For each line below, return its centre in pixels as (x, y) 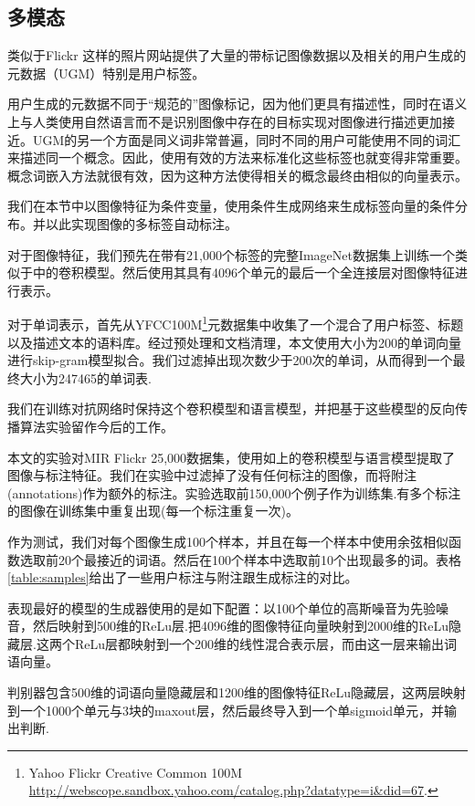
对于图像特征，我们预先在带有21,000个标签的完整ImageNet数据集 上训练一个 (231, 254)
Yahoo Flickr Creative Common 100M (136, 772)
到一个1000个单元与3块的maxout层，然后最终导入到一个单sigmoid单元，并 (226, 710)
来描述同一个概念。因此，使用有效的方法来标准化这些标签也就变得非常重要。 (237, 157)
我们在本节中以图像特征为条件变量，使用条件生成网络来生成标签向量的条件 (231, 206)
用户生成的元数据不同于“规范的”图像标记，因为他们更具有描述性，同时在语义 (237, 104)
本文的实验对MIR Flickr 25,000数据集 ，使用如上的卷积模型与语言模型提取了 (232, 457)
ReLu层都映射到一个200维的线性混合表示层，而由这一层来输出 (259, 643)
